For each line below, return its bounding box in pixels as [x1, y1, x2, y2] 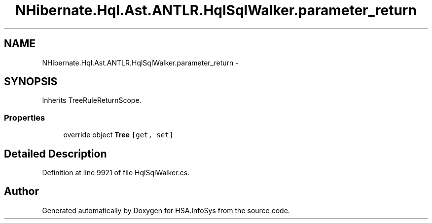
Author [4, 185, 39, 198]
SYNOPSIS [4, 75, 58, 88]
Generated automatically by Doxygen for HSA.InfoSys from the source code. [42, 206, 290, 215]
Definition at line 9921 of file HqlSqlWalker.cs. [42, 168, 190, 177]
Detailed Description [4, 147, 107, 160]
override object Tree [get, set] [63, 130, 174, 139]
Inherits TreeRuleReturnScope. [42, 96, 142, 105]
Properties [4, 112, 45, 123]
